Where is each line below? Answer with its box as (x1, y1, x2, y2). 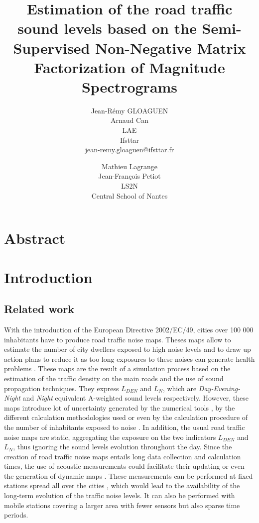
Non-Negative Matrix (95, 37, 246, 58)
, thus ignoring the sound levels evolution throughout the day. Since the (13, 441, 232, 452)
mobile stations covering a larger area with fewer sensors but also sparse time (4, 500, 240, 510)
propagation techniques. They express (4, 383, 119, 393)
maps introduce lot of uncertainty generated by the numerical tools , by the (4, 402, 235, 413)
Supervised (13, 37, 90, 58)
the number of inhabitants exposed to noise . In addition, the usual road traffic (4, 421, 245, 432)
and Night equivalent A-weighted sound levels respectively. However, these (22, 393, 249, 403)
